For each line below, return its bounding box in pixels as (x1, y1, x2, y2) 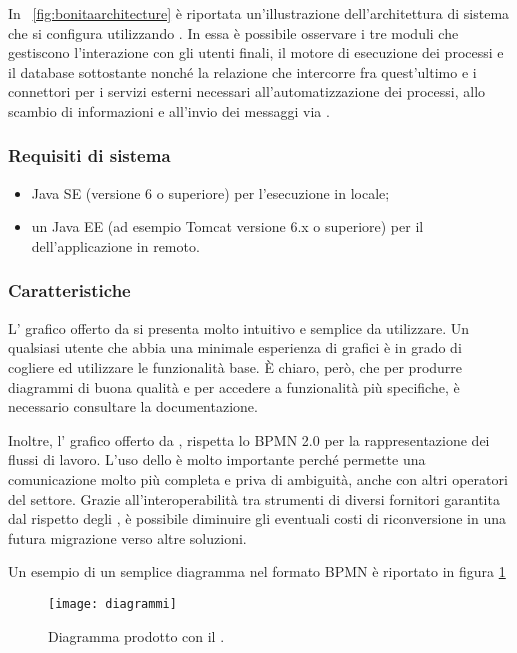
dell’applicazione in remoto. (31, 235, 200, 256)
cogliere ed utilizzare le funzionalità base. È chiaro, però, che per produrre (8, 356, 463, 377)
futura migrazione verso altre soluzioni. (8, 527, 247, 548)
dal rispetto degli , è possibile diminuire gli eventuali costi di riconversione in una (8, 508, 506, 529)
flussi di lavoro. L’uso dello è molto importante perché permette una (8, 449, 426, 470)
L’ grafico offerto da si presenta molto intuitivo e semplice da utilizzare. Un (8, 317, 469, 338)
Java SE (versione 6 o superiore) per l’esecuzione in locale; (31, 182, 390, 203)
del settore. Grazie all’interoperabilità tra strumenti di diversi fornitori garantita (8, 488, 500, 509)
